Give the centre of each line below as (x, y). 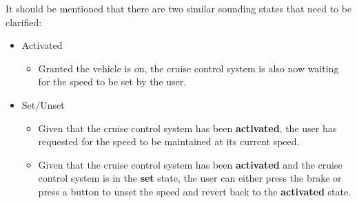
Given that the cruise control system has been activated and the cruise (190, 164)
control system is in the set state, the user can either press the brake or (190, 178)
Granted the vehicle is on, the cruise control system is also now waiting (188, 68)
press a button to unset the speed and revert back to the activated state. (195, 191)
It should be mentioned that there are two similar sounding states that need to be (179, 8)
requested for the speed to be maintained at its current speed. (169, 141)
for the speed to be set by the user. (112, 82)
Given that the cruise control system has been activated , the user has (187, 128)
